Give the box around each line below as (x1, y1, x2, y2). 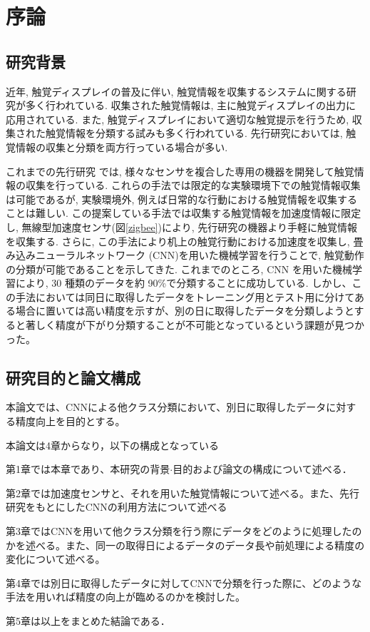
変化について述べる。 (6, 551, 106, 566)
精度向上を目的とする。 (15, 414, 125, 429)
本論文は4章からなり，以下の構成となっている (6, 437, 219, 452)
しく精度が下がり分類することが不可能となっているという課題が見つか (35, 317, 364, 332)
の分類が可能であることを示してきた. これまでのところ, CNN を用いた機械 (6, 261, 352, 276)
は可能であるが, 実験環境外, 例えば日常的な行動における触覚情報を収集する (6, 191, 357, 206)
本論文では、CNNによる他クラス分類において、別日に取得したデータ (6, 399, 327, 414)
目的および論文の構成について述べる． (173, 462, 352, 476)
